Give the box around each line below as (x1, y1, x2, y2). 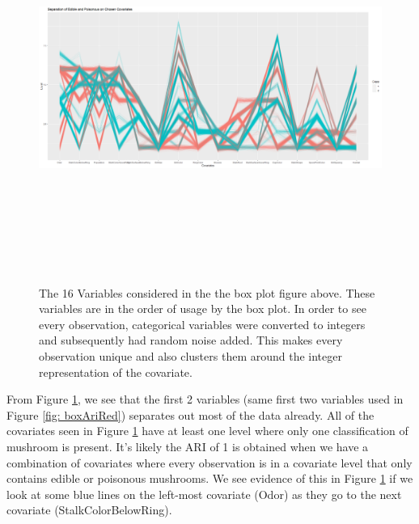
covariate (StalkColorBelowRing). (6, 501, 172, 518)
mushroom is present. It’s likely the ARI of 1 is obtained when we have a (6, 437, 369, 454)
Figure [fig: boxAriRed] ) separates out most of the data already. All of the (6, 406, 375, 423)
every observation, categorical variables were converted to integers (39, 315, 366, 332)
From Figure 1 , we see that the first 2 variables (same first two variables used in (6, 391, 404, 408)
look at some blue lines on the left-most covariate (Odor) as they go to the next (6, 485, 402, 502)
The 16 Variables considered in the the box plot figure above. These (39, 284, 375, 301)
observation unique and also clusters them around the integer (39, 347, 342, 364)
